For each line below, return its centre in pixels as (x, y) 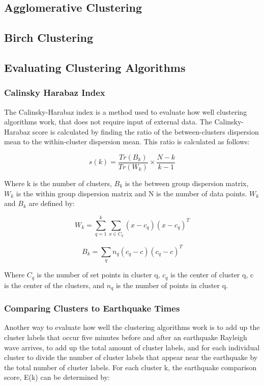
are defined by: (52, 203)
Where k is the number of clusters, (58, 183)
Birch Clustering (49, 37)
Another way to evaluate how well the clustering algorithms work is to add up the (132, 327)
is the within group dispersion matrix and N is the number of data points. (131, 193)
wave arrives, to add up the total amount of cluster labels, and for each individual (132, 347)
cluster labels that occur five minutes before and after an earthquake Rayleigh (126, 337)
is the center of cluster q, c (212, 275)
